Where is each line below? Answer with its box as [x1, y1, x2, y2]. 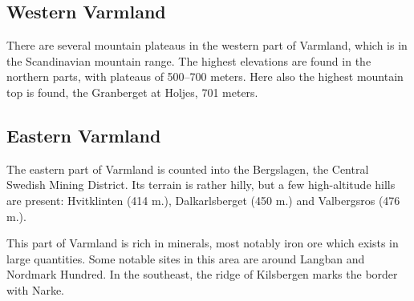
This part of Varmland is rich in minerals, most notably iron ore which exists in [6, 235, 399, 251]
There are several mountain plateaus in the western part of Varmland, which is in [6, 37, 408, 54]
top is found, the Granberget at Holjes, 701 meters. [6, 83, 258, 100]
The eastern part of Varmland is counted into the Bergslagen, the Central [6, 160, 369, 177]
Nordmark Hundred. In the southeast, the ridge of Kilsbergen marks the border [6, 266, 398, 283]
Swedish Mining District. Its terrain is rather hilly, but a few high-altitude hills [6, 176, 396, 193]
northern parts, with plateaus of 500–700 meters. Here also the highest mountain [6, 68, 404, 85]
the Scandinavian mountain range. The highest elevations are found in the [6, 52, 371, 69]
